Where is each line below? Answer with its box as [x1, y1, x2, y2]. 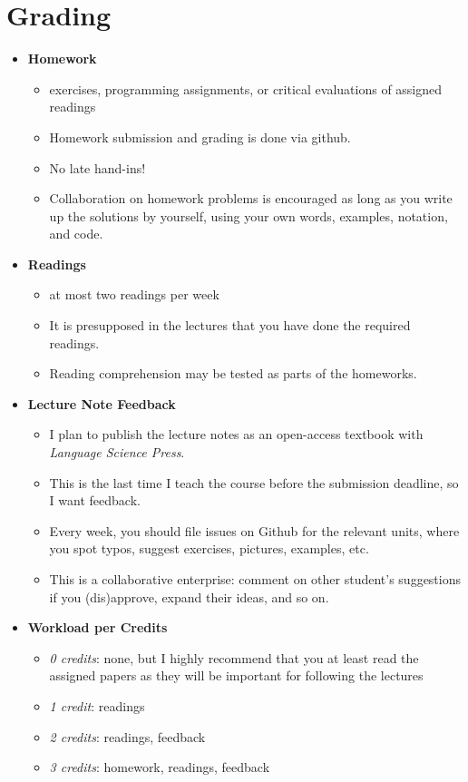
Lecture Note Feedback [27, 394, 176, 413]
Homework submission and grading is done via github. [49, 127, 351, 146]
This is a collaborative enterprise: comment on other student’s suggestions [49, 570, 461, 588]
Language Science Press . [49, 443, 185, 462]
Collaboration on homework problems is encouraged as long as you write [49, 189, 453, 208]
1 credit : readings [49, 696, 145, 715]
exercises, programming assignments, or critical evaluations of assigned [49, 79, 443, 98]
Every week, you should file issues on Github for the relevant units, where [49, 521, 460, 540]
